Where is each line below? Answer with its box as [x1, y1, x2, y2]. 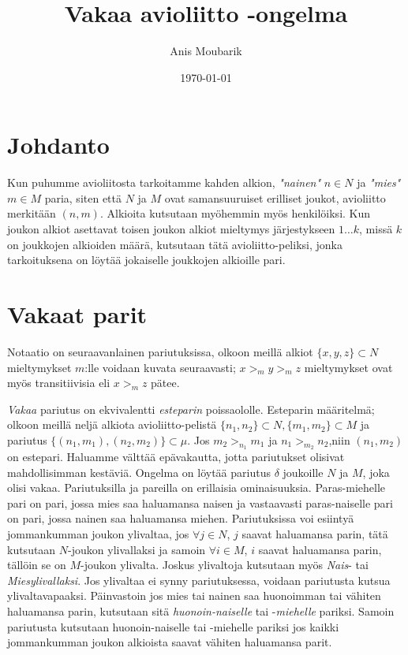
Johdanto [7, 128, 110, 161]
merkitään [7, 205, 56, 221]
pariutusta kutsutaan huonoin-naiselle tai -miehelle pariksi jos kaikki [7, 618, 339, 635]
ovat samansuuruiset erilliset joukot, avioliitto [164, 189, 386, 206]
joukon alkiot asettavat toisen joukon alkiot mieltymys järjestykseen [7, 221, 335, 237]
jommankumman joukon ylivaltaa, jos [7, 526, 189, 542]
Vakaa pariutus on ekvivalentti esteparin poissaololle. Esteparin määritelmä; [7, 400, 375, 417]
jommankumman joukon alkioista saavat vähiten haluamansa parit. [7, 634, 332, 650]
